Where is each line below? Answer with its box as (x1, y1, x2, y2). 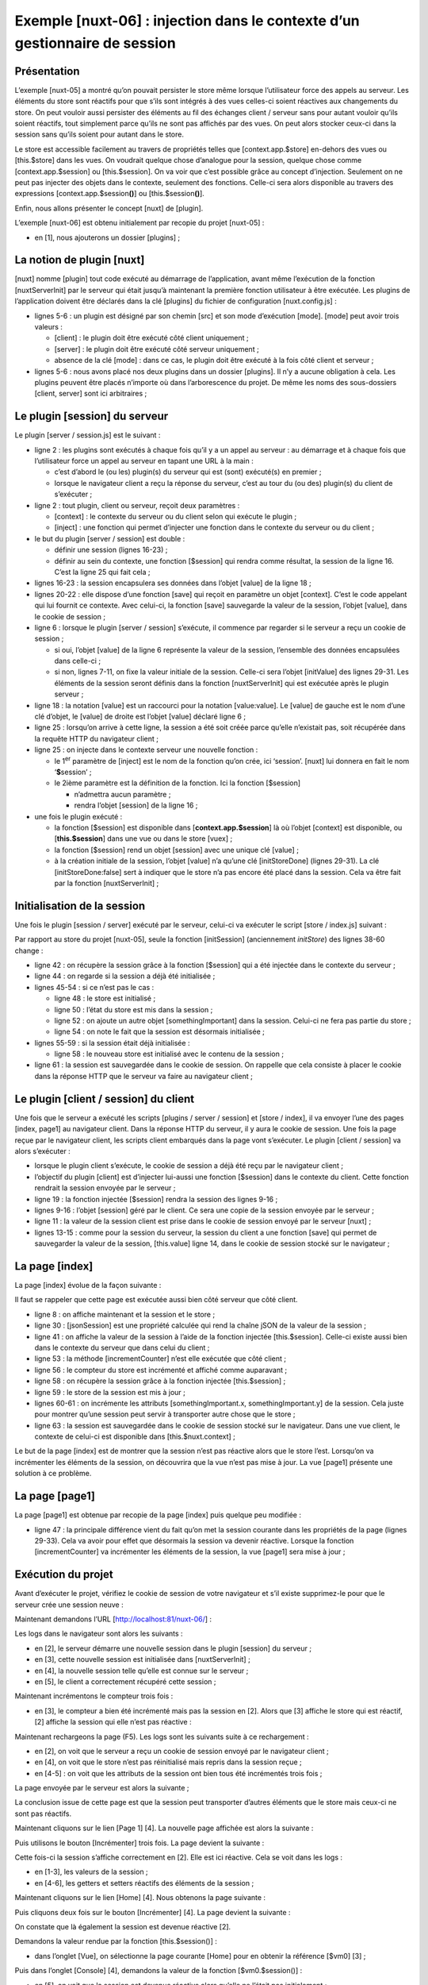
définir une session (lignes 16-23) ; (54, 545, 168, 555)
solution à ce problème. (14, 1469, 92, 1478)
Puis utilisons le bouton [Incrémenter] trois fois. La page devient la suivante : (14, 1838, 265, 1848)
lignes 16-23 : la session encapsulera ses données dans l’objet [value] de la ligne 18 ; (34, 578, 312, 588)
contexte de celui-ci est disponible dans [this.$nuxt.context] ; (34, 1432, 235, 1441)
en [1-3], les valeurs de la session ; (34, 1867, 148, 1877)
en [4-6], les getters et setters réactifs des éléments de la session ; (34, 1878, 254, 1887)
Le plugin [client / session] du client (14, 1092, 194, 1105)
